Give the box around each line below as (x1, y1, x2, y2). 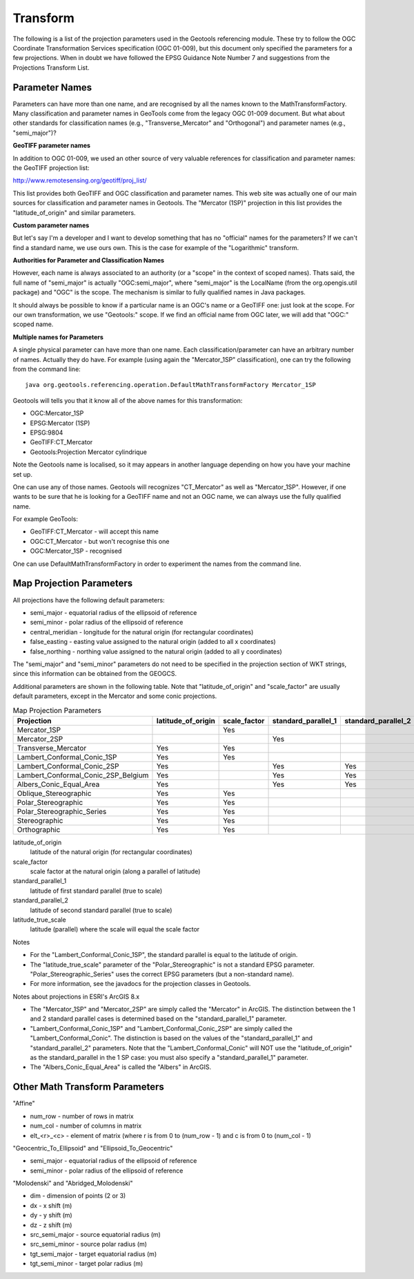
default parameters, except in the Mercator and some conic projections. (12, 692, 217, 701)
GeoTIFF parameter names (12, 142, 91, 150)
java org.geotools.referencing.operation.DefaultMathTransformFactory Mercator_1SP (25, 381, 317, 389)
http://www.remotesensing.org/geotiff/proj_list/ (12, 176, 148, 184)
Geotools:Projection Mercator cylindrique (30, 448, 148, 456)
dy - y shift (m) (30, 1211, 72, 1220)
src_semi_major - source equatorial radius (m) (30, 1231, 161, 1239)
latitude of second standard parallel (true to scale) (30, 906, 172, 914)
